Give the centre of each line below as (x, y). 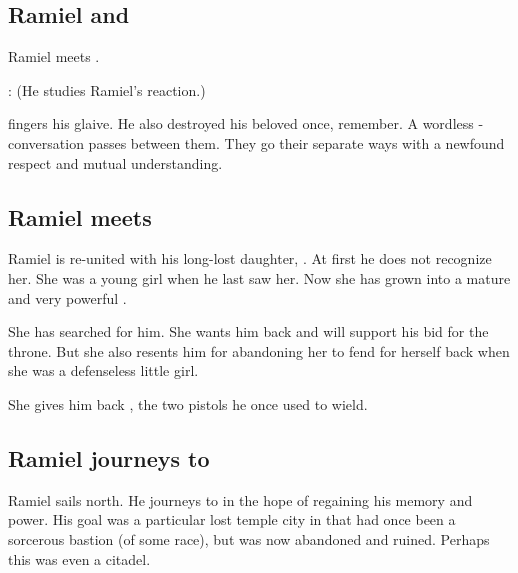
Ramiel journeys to (109, 457)
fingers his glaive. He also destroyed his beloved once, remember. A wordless (241, 123)
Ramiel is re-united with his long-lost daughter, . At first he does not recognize (250, 258)
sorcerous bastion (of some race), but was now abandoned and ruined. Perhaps (249, 538)
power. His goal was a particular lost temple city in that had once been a (232, 519)
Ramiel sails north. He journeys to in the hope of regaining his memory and (240, 499)
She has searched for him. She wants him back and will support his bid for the (248, 331)
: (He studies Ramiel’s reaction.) (107, 89)
